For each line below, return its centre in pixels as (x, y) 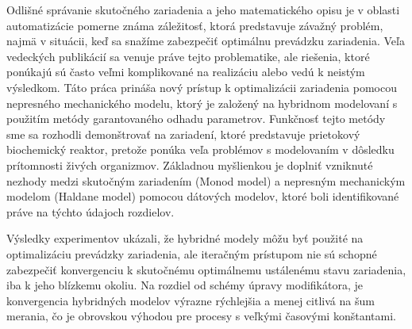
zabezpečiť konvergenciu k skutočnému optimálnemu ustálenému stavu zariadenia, (206, 269)
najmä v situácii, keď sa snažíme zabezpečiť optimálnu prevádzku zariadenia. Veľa (206, 41)
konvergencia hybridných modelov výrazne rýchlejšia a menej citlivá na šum (191, 300)
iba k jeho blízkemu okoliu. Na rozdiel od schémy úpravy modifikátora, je (185, 285)
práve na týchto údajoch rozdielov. (90, 211)
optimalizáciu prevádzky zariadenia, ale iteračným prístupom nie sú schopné (192, 253)
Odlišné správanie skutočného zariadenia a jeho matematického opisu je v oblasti (203, 10)
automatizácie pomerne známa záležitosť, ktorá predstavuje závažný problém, (195, 25)
